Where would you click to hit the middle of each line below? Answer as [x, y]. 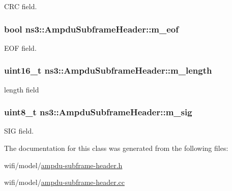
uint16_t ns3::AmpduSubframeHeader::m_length [108, 70]
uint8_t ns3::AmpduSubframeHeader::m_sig [98, 112]
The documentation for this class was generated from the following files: [116, 148]
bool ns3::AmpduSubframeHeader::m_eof [92, 29]
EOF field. [20, 47]
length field [22, 89]
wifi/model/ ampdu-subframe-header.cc [65, 182]
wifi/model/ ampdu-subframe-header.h [63, 165]
